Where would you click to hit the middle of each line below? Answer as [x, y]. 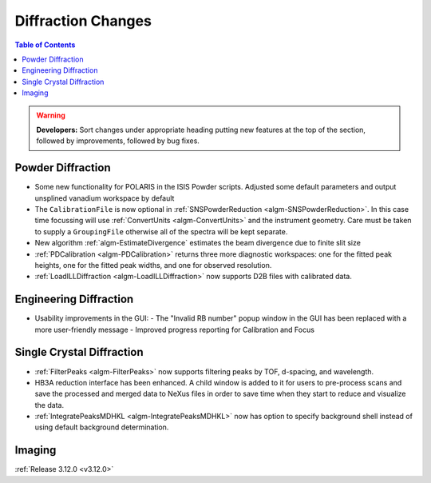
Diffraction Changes [83, 21]
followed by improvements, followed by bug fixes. [118, 141]
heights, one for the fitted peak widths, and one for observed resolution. [153, 265]
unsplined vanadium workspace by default [105, 198]
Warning [51, 115]
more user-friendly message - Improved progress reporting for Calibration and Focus [175, 329]
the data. [49, 405]
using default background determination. [102, 427]
